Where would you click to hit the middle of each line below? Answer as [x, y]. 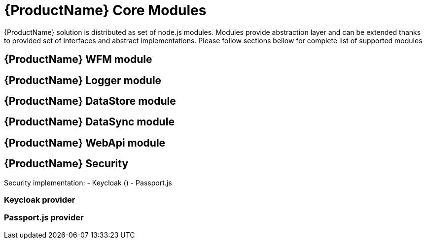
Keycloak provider [40, 200]
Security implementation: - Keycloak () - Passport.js [88, 182]
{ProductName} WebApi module [85, 143]
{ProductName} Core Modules [105, 10]
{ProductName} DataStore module [90, 101]
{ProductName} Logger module [83, 80]
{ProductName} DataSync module [89, 122]
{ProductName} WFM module [78, 60]
